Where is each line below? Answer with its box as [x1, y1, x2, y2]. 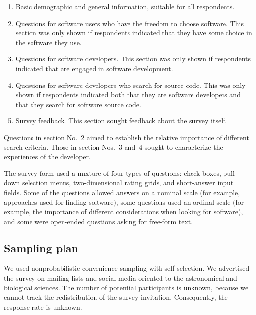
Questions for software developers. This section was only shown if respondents [15, 54, 251, 64]
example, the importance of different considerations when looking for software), [4, 206, 243, 217]
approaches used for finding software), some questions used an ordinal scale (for [4, 197, 244, 207]
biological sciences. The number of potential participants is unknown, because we [4, 282, 249, 292]
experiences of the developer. [4, 151, 91, 162]
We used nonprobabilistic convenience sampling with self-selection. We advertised [4, 263, 250, 273]
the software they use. [15, 37, 82, 47]
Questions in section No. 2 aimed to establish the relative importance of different [4, 132, 249, 142]
